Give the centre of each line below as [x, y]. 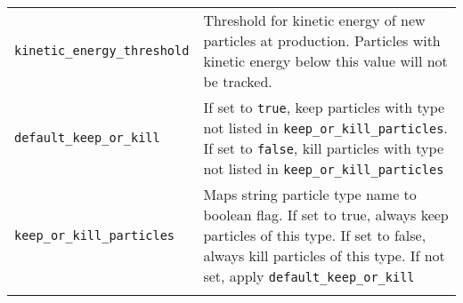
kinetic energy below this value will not [325, 61]
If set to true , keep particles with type [324, 107]
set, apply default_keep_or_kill [309, 276]
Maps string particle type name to [310, 194]
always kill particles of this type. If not [324, 255]
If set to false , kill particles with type [324, 148]
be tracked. [238, 81]
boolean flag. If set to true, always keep [326, 215]
